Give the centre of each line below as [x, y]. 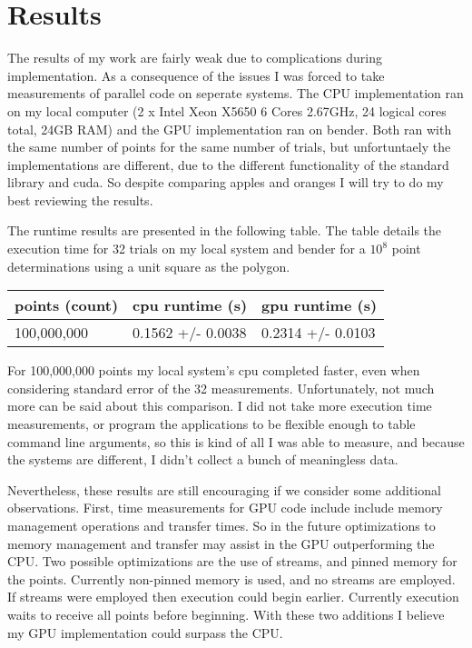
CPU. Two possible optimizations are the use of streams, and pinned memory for [232, 561]
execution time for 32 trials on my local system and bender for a [187, 249]
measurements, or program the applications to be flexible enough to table [211, 424]
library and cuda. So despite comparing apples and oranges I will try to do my [226, 182]
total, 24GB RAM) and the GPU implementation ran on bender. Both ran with [230, 129]
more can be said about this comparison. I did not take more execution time [220, 406]
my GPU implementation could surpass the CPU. [145, 632]
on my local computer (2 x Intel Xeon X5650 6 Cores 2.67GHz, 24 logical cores [227, 110]
